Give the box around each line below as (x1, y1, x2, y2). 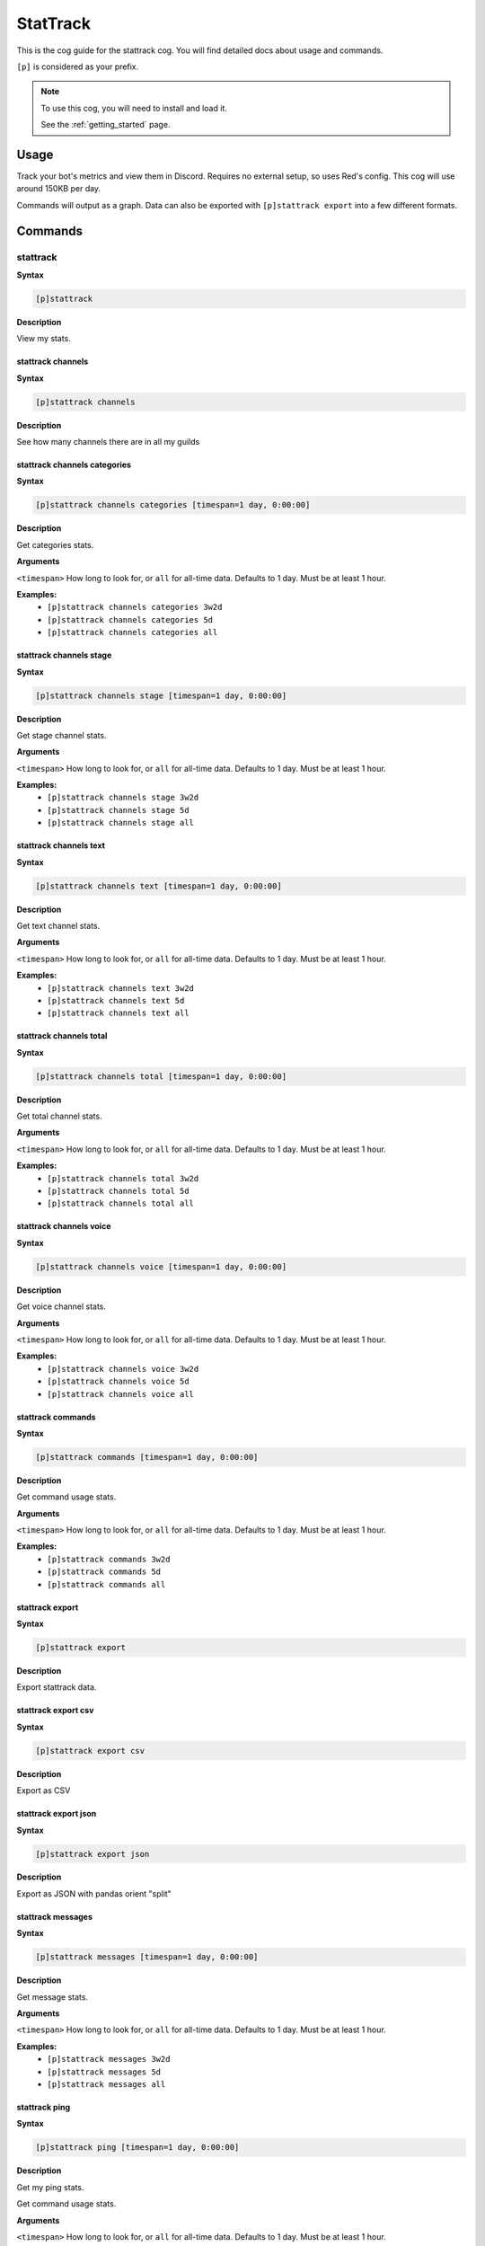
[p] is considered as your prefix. (16, 61, 139, 72)
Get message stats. (16, 1991, 89, 2003)
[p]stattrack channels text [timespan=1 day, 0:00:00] (35, 880, 282, 891)
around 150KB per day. (16, 183, 101, 194)
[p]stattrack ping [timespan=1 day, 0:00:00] (35, 2143, 240, 2153)
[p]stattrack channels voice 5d (47, 1376, 190, 1387)
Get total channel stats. (16, 1110, 102, 1122)
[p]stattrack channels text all (47, 1008, 190, 1019)
